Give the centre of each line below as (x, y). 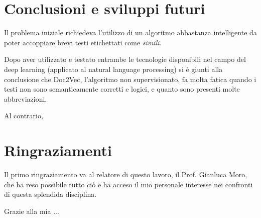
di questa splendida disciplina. (50, 194)
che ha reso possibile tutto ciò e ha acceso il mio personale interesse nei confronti (128, 184)
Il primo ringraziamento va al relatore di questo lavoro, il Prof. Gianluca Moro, (126, 174)
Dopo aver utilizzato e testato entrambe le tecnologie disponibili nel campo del (125, 59)
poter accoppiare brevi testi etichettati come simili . (83, 42)
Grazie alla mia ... (32, 211)
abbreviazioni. (26, 98)
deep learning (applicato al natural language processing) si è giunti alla (113, 69)
